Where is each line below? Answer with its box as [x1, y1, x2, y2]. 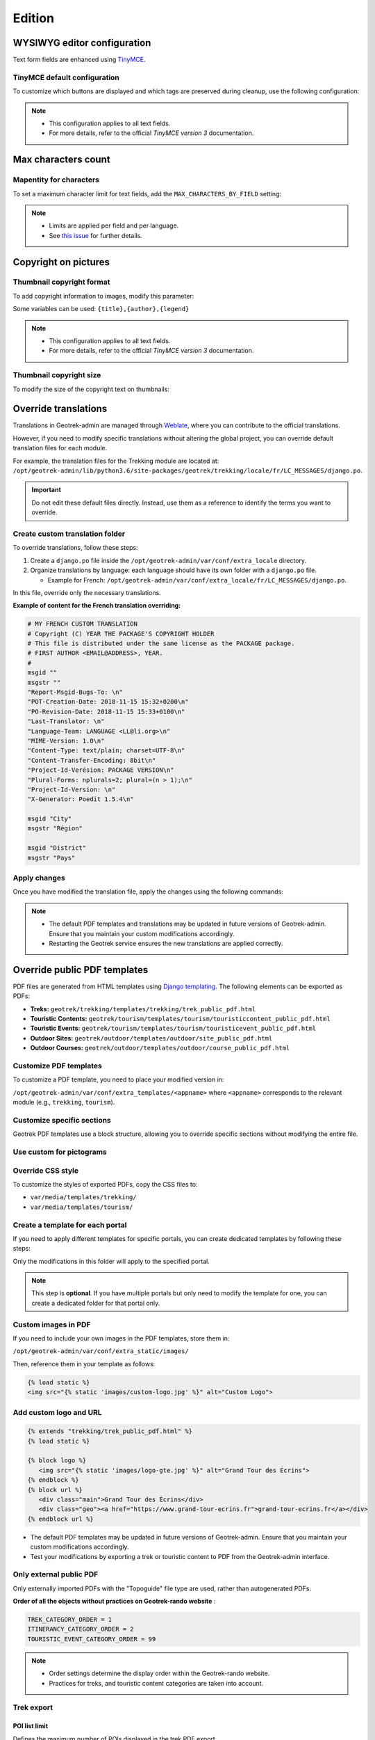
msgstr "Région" [27, 825, 83, 832]
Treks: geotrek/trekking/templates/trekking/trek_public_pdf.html [30, 1004, 256, 1013]
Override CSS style [12, 1166, 79, 1176]
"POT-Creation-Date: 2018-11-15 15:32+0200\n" [27, 698, 189, 706]
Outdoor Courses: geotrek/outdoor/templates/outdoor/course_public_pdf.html [30, 1044, 290, 1052]
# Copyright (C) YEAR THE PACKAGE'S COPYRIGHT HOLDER [27, 630, 215, 638]
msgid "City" [27, 815, 72, 823]
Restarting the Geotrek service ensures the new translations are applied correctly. [49, 939, 283, 947]
